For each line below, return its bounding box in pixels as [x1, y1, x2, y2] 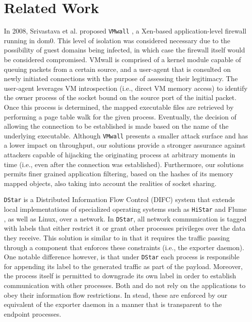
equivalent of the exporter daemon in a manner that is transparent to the [4, 299, 222, 309]
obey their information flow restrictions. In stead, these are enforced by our [4, 289, 228, 300]
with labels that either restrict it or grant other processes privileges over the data [4, 223, 246, 233]
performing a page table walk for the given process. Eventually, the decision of [4, 111, 236, 121]
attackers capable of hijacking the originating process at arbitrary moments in [4, 149, 236, 159]
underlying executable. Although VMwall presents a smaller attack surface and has [4, 130, 248, 140]
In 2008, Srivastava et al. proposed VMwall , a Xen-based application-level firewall [4, 26, 247, 36]
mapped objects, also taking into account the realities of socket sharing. [4, 178, 217, 188]
